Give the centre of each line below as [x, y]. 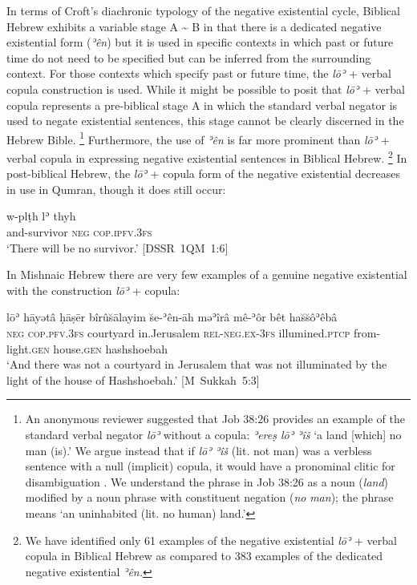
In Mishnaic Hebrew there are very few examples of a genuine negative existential [207, 274]
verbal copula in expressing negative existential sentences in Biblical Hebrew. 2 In [207, 157]
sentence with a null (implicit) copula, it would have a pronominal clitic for [210, 466]
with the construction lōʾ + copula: [93, 290]
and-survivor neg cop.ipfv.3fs [79, 232]
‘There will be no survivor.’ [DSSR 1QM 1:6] [117, 247]
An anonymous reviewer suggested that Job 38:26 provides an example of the [215, 419]
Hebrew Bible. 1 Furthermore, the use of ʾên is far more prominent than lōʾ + [198, 138]
